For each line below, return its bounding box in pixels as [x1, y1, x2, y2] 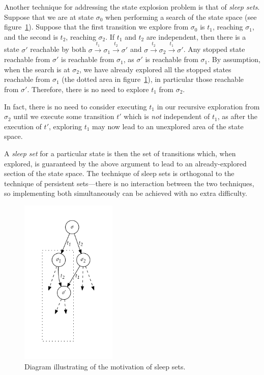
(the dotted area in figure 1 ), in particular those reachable [62, 74, 244, 84]
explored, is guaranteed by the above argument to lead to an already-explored [4, 158, 247, 168]
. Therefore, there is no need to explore [27, 83, 149, 94]
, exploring [48, 121, 82, 131]
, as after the [217, 111, 258, 122]
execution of [4, 121, 42, 131]
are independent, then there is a [146, 31, 246, 42]
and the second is [4, 31, 58, 42]
